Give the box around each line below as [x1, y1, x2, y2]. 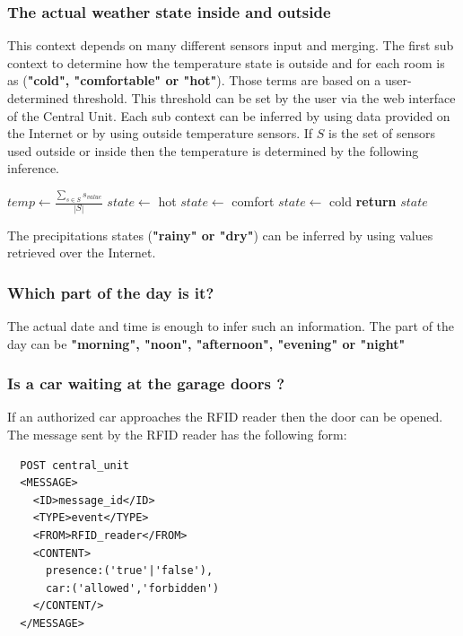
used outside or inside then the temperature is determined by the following [7, 141, 419, 160]
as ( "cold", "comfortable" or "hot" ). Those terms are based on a [7, 71, 381, 90]
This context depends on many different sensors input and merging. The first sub [7, 36, 454, 55]
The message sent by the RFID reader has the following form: [7, 424, 347, 443]
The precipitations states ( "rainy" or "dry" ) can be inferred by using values [7, 225, 433, 244]
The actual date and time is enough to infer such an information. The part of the [7, 316, 455, 335]
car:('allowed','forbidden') [45, 581, 220, 595]
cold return [329, 192, 397, 211]
